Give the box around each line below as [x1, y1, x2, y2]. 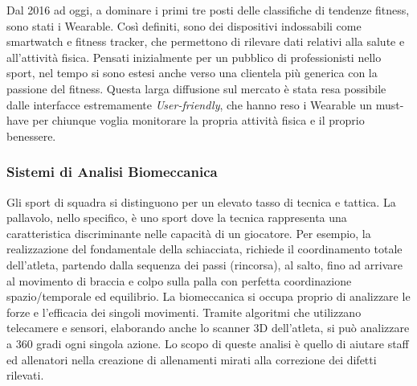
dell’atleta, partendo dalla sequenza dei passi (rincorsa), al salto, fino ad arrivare [6, 256, 403, 273]
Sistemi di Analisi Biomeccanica [6, 162, 218, 182]
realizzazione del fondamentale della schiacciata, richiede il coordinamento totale [6, 240, 403, 257]
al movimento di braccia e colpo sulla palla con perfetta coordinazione [6, 272, 352, 289]
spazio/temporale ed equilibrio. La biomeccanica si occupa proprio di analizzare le [6, 288, 411, 305]
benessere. [6, 127, 56, 144]
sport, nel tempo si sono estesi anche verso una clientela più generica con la [6, 64, 378, 81]
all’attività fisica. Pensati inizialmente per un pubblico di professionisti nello [6, 48, 382, 65]
